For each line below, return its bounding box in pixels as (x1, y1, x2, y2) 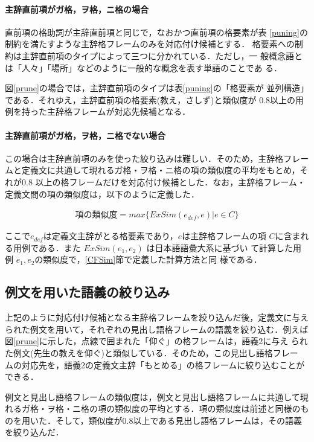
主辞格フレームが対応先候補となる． (46, 105, 191, 118)
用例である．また (13, 241, 81, 254)
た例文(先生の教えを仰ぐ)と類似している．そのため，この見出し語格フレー (5, 346, 298, 359)
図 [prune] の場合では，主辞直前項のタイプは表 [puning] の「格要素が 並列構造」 (5, 82, 309, 94)
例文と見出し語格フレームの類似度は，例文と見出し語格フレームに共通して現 (5, 390, 309, 403)
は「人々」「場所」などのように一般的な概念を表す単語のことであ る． (5, 61, 283, 74)
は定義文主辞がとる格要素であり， (43, 229, 178, 242)
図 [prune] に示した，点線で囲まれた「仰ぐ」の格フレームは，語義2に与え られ (5, 335, 308, 347)
